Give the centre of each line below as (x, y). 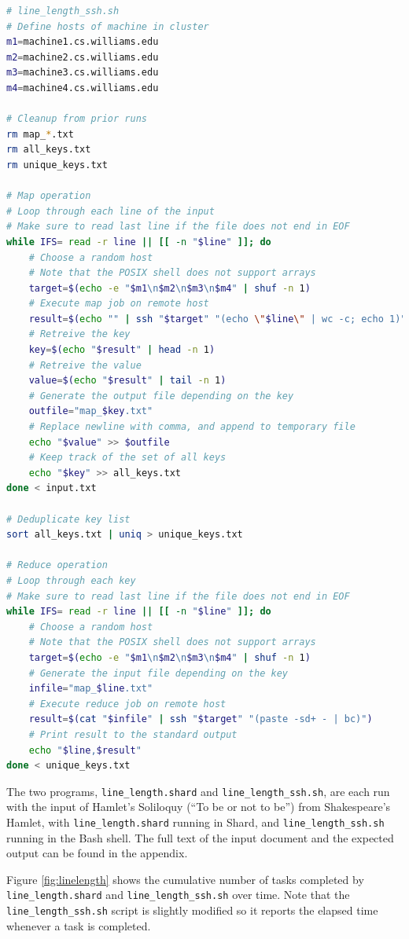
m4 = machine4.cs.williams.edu (83, 88)
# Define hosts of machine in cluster (108, 26)
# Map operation (49, 196)
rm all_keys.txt (49, 150)
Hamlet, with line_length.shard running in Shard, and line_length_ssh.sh (195, 822)
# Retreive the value (85, 365)
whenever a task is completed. (79, 925)
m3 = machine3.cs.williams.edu (83, 73)
